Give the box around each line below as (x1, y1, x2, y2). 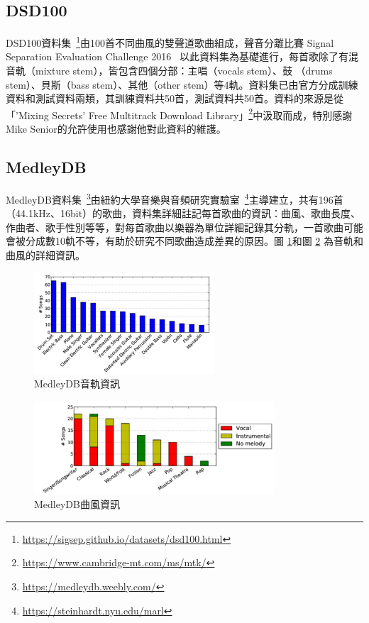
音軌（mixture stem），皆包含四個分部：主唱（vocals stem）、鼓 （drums (6, 63, 333, 78)
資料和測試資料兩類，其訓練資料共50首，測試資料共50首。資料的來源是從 (6, 91, 343, 106)
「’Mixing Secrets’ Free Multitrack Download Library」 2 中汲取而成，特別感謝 (6, 105, 353, 122)
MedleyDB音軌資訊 (34, 376, 120, 391)
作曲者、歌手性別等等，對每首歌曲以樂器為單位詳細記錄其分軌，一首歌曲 (6, 219, 343, 234)
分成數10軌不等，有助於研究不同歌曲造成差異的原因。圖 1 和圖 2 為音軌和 (25, 233, 364, 248)
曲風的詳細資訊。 (6, 247, 85, 262)
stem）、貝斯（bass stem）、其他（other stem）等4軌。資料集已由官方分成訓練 (6, 77, 358, 92)
